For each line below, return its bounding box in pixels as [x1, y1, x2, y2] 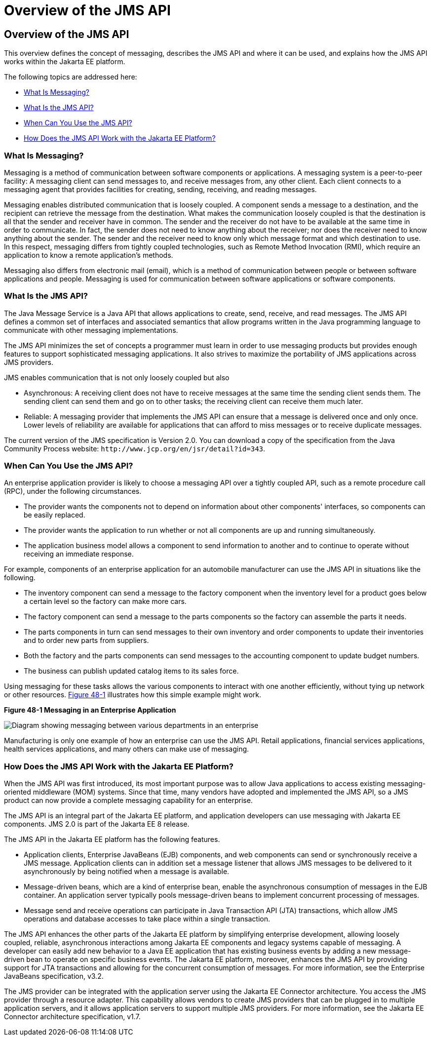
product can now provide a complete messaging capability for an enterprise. [4, 796, 253, 805]
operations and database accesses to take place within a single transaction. [24, 915, 270, 923]
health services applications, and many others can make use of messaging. [4, 745, 249, 754]
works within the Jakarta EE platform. [4, 57, 125, 66]
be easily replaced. [24, 511, 85, 520]
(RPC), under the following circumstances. [4, 487, 142, 496]
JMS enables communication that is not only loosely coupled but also [4, 373, 230, 382]
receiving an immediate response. [24, 550, 134, 559]
